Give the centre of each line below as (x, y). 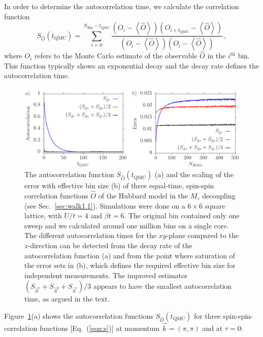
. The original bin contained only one (182, 215)
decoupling (219, 195)
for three (207, 315)
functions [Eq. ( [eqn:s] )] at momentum (100, 328)
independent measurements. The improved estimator (106, 275)
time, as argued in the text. (67, 299)
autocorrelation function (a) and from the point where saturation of (130, 255)
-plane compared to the (202, 235)
